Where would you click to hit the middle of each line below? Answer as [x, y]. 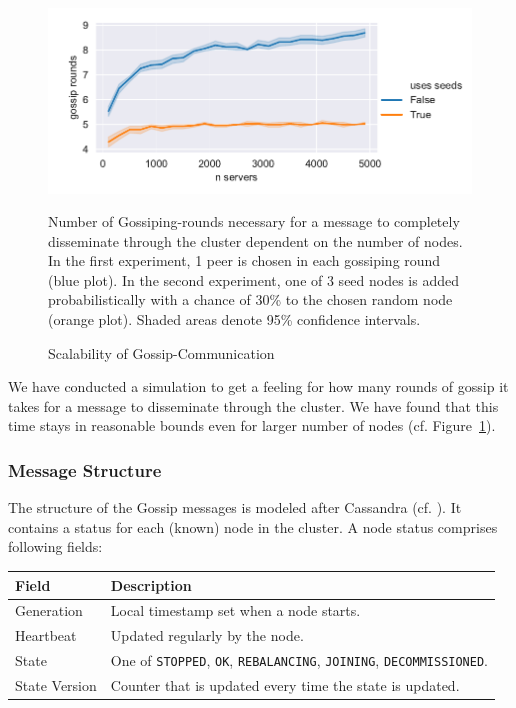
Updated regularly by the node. [207, 635]
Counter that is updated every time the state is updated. [285, 684]
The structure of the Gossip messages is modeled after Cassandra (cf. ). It [235, 507]
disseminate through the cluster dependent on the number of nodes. [255, 240]
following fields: [55, 546]
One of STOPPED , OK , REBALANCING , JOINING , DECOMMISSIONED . [299, 660]
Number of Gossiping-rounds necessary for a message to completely [254, 221]
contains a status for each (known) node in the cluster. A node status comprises [253, 526]
